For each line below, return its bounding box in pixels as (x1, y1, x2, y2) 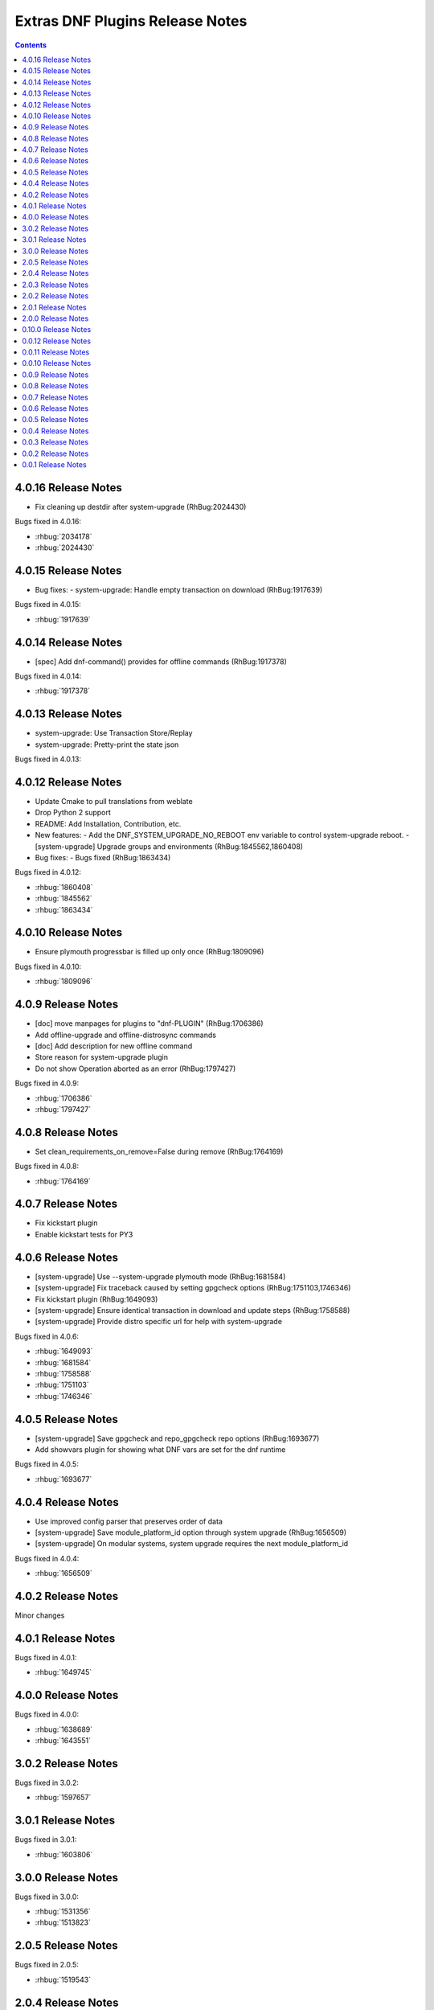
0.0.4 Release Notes (22, 426, 89, 436)
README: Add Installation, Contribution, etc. (35, 818, 182, 828)
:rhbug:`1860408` (35, 882, 93, 892)
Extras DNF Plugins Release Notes (14, 12, 248, 30)
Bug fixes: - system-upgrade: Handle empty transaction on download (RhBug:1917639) (35, 585, 323, 594)
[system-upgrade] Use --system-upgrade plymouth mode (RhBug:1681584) (35, 1271, 286, 1282)
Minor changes (14, 1610, 65, 1620)
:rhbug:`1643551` (35, 1736, 92, 1745)
